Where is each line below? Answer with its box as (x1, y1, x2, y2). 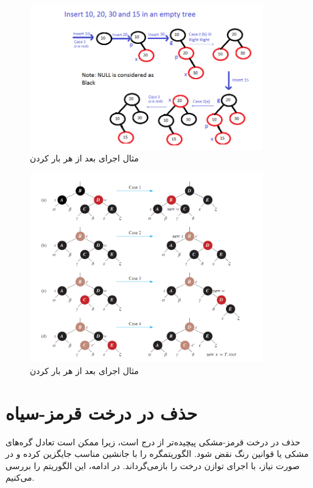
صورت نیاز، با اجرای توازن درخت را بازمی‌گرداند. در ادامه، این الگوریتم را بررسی (5, 459, 300, 472)
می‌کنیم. (5, 471, 35, 484)
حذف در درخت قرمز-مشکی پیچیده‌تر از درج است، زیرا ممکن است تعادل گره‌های (5, 435, 301, 448)
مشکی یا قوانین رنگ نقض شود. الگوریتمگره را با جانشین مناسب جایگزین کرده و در (5, 447, 309, 460)
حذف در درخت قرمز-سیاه (5, 400, 198, 425)
